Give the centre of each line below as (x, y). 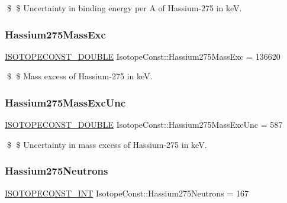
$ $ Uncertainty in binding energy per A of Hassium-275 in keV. (124, 8)
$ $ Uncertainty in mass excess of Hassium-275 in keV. (107, 144)
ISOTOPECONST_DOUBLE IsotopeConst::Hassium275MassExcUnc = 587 (144, 125)
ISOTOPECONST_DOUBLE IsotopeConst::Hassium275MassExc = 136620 (143, 56)
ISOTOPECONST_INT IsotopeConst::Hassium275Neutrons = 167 (127, 193)
